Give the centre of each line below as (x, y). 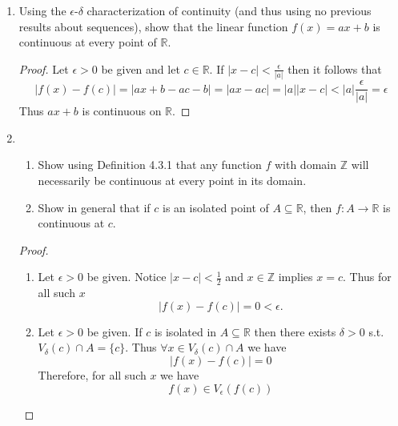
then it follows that (335, 68)
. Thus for (367, 277)
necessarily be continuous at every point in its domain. (172, 180)
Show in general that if (94, 207)
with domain (305, 165)
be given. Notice (127, 277)
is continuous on (122, 111)
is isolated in (185, 331)
